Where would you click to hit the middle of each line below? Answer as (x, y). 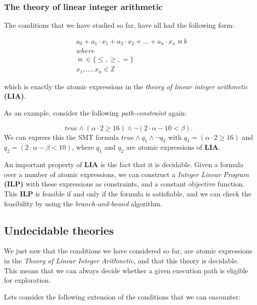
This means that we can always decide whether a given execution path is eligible (126, 270)
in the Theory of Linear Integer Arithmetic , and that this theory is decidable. (122, 260)
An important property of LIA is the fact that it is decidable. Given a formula (124, 164)
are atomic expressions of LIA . (173, 147)
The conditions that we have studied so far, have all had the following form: (119, 25)
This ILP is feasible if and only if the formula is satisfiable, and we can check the (128, 193)
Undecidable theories (59, 230)
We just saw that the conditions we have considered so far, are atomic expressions (128, 251)
